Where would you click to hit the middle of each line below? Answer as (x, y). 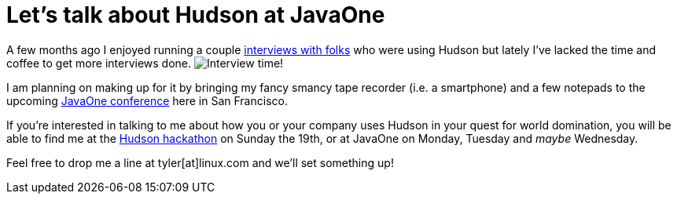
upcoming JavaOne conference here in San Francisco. (147, 100)
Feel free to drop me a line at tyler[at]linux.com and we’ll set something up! (200, 162)
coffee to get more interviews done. (99, 63)
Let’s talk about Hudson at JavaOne (196, 15)
